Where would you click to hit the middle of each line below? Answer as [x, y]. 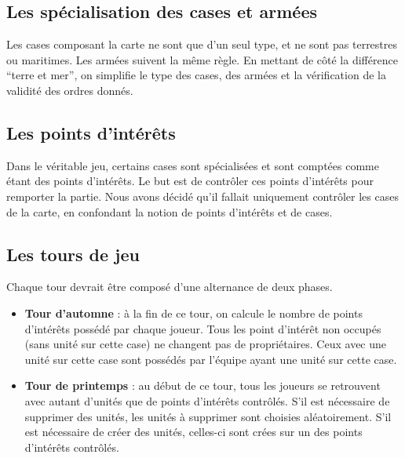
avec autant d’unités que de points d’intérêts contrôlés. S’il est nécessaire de [207, 400]
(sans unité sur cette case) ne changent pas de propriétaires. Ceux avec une [206, 344]
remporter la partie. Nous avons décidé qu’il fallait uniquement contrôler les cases [202, 196]
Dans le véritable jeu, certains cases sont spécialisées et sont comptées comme [193, 165]
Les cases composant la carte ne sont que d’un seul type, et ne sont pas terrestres [202, 44]
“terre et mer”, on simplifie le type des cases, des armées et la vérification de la [196, 75]
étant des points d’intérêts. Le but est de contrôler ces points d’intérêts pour [190, 181]
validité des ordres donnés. [70, 90]
